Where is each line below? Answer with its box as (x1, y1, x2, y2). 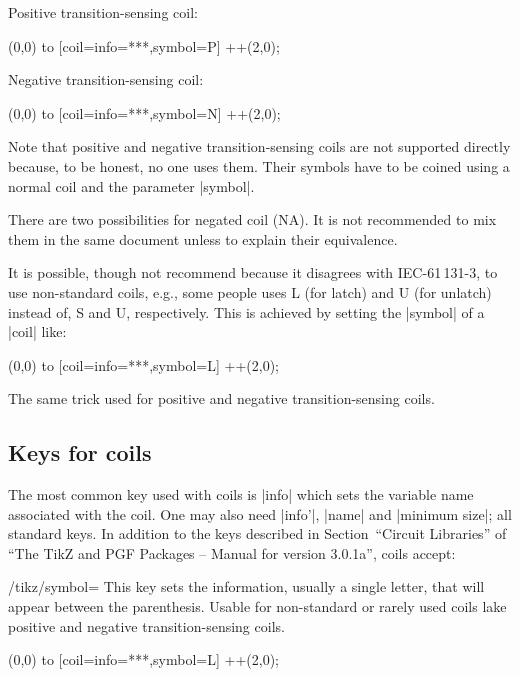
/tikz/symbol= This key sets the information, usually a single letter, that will (8, 576, 485, 597)
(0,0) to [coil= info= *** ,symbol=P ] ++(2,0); (8, 35, 280, 56)
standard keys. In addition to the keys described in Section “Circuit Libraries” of (8, 523, 507, 544)
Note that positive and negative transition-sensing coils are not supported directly (8, 136, 511, 157)
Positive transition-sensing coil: (8, 2, 198, 22)
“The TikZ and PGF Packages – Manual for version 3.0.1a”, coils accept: (8, 542, 456, 563)
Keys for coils (8, 437, 152, 468)
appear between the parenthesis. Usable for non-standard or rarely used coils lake (8, 596, 507, 617)
